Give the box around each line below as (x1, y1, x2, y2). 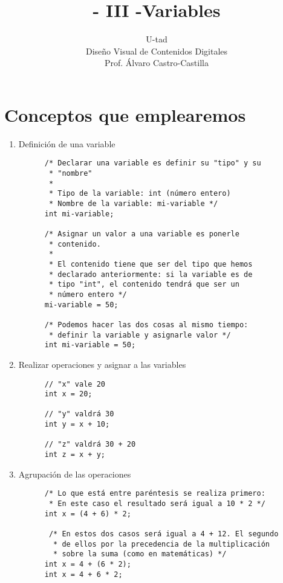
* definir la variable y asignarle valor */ (48, 330, 231, 339)
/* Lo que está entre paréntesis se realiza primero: (44, 489, 265, 498)
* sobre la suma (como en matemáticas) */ (53, 550, 227, 559)
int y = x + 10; (44, 420, 110, 429)
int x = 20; (44, 390, 93, 399)
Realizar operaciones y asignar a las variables (18, 358, 186, 370)
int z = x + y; (44, 450, 105, 459)
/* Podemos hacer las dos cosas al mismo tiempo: (44, 320, 249, 329)
